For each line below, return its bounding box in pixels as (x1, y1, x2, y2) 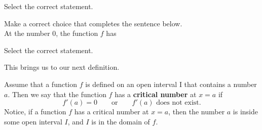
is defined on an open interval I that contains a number (85, 78, 257, 89)
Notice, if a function (4, 106, 66, 117)
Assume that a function (4, 78, 78, 89)
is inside (233, 106, 258, 117)
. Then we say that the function (8, 89, 106, 99)
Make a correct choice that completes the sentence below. (4, 18, 182, 28)
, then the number (168, 106, 225, 117)
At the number (4, 28, 50, 38)
